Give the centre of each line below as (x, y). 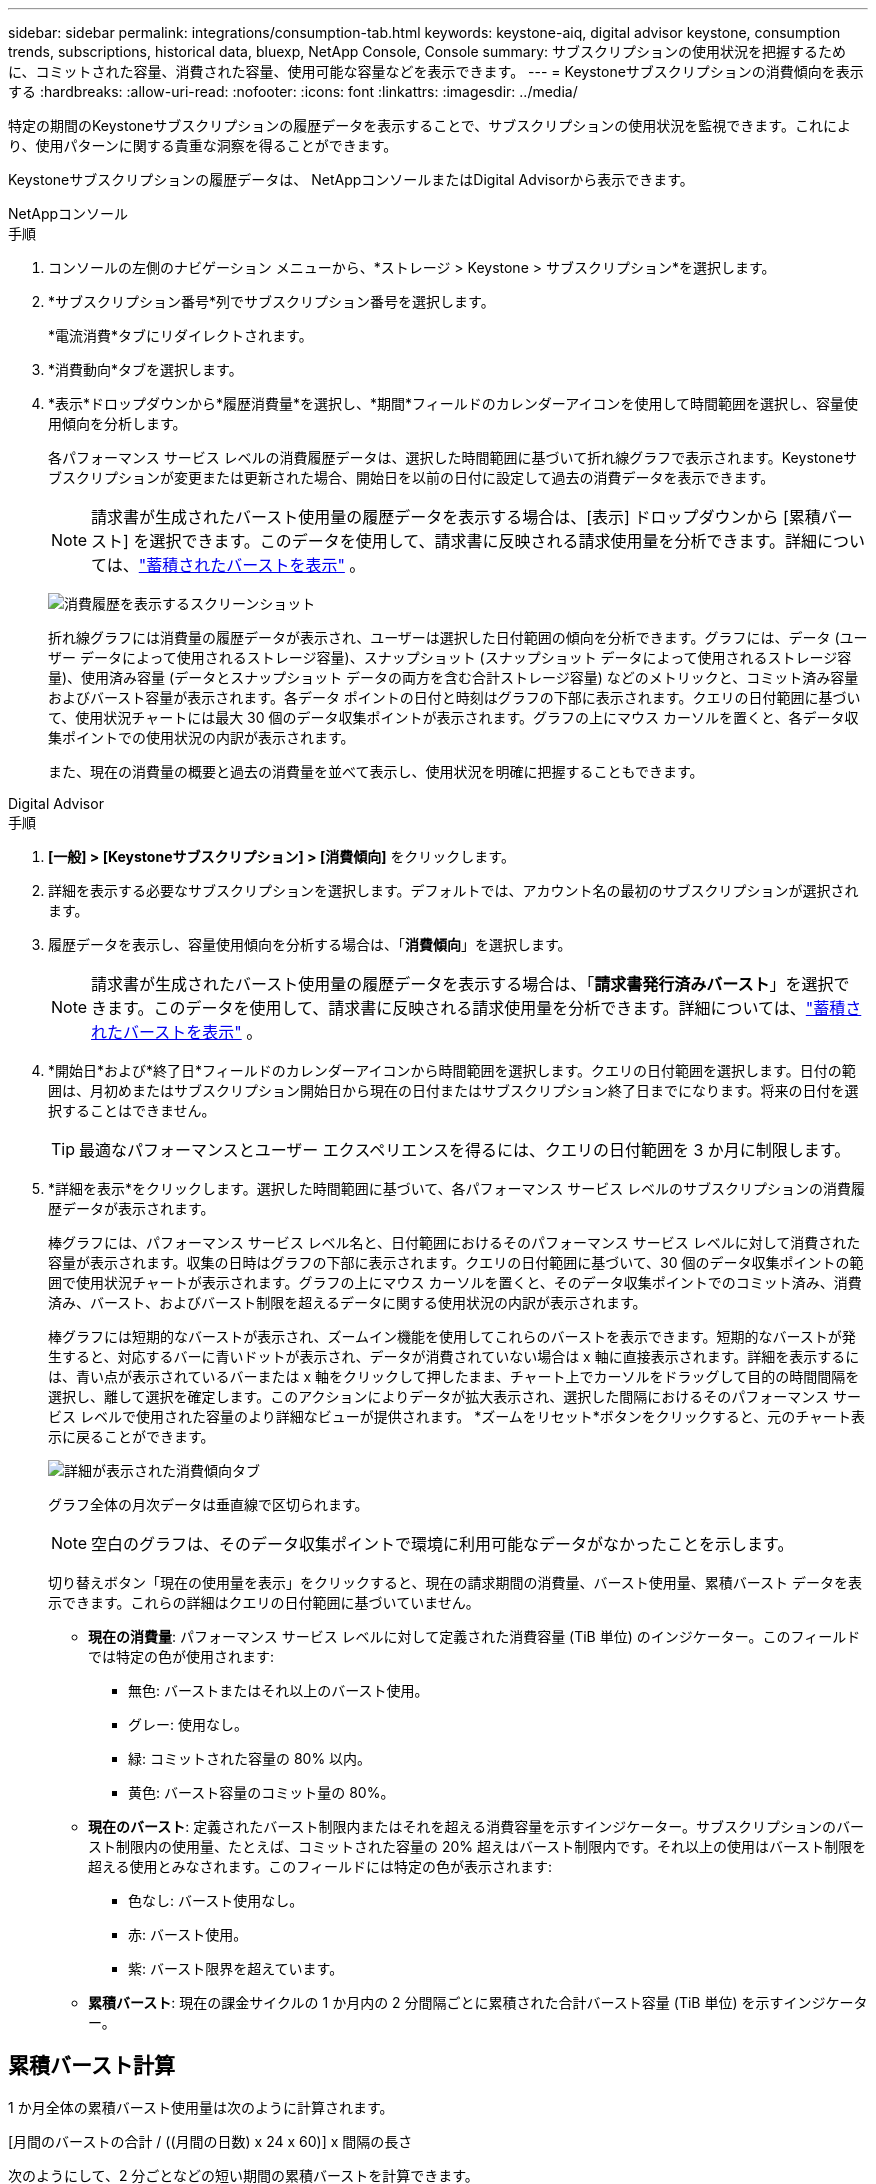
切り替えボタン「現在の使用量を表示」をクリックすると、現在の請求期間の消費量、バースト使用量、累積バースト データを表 (455, 1582)
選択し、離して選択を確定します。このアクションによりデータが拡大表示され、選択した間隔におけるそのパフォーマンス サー (454, 1396)
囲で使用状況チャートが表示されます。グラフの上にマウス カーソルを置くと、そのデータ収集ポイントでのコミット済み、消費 (455, 1282)
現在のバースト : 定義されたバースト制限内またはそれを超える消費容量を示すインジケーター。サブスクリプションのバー (476, 1826)
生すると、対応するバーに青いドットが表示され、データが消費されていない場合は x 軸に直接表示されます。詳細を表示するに (454, 1356)
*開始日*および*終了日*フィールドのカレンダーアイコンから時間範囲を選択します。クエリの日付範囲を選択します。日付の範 (452, 1070)
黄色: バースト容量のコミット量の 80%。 (261, 1792)
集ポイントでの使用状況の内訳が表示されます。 (201, 737)
